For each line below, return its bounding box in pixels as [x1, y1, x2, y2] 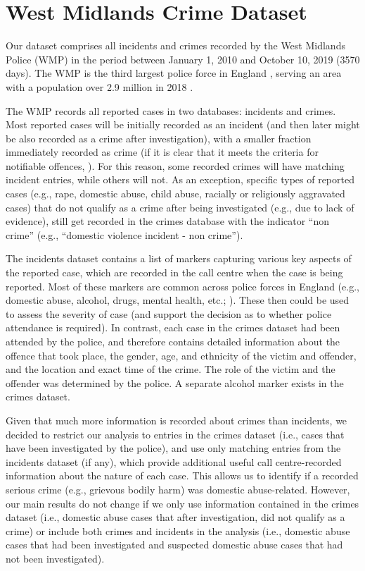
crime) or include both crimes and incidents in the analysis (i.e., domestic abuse [6, 523, 350, 538]
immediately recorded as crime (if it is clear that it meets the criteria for [6, 145, 319, 159]
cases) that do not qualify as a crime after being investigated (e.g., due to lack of [6, 199, 354, 214]
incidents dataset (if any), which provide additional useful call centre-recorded [6, 454, 342, 469]
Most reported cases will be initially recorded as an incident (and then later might [6, 117, 360, 132]
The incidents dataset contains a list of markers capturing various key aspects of [6, 251, 352, 266]
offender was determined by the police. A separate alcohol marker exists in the [6, 375, 344, 390]
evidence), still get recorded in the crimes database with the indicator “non [6, 214, 330, 228]
